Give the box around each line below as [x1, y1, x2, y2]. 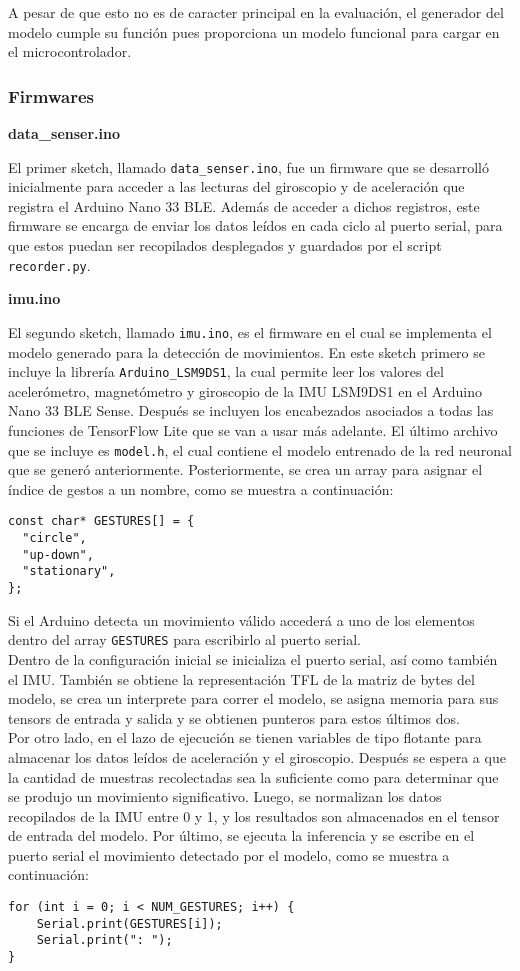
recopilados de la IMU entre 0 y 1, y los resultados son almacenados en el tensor [8, 805, 500, 826]
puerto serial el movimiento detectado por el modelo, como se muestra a [8, 844, 450, 865]
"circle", [22, 531, 87, 546]
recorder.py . [8, 254, 91, 275]
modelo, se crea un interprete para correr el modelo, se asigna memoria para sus [8, 688, 499, 709]
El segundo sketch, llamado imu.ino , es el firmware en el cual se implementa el [8, 321, 492, 342]
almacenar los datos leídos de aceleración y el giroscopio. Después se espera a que [8, 746, 506, 767]
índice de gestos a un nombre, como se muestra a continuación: [8, 478, 394, 499]
